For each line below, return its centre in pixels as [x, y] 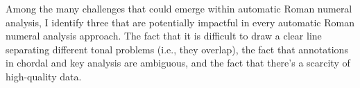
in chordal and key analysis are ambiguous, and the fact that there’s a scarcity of [178, 63]
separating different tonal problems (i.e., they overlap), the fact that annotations [177, 49]
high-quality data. [44, 76]
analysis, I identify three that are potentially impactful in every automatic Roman [180, 22]
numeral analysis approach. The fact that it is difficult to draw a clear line [164, 36]
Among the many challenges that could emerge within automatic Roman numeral [179, 8]
